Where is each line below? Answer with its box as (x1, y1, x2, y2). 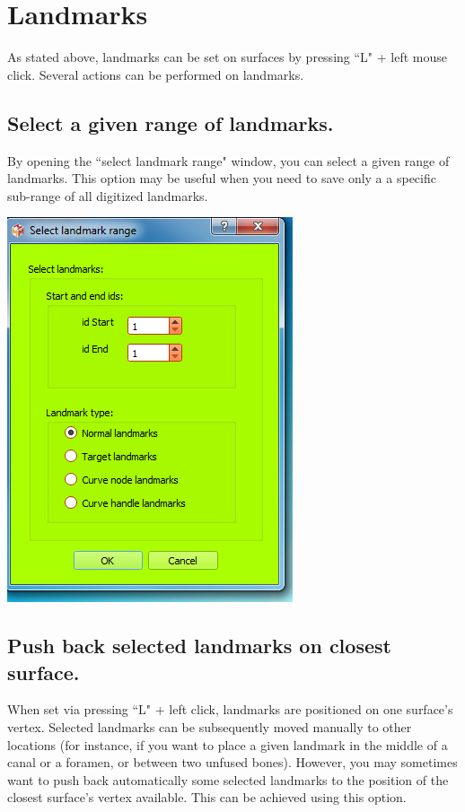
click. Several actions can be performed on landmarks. (7, 65, 304, 83)
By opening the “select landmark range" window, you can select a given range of (7, 151, 450, 170)
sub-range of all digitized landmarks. (7, 186, 208, 205)
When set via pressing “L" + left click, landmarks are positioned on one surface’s (7, 700, 453, 719)
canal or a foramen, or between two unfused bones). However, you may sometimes (7, 753, 458, 772)
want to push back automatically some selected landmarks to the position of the (7, 770, 449, 789)
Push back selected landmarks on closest (7, 632, 391, 659)
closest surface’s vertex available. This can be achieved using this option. (7, 788, 407, 807)
